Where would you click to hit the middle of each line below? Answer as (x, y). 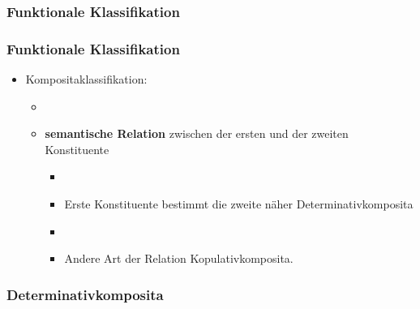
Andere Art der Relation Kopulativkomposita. (179, 258)
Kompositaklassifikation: (86, 79)
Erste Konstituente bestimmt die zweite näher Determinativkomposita (239, 204)
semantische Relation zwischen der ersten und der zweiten (197, 133)
